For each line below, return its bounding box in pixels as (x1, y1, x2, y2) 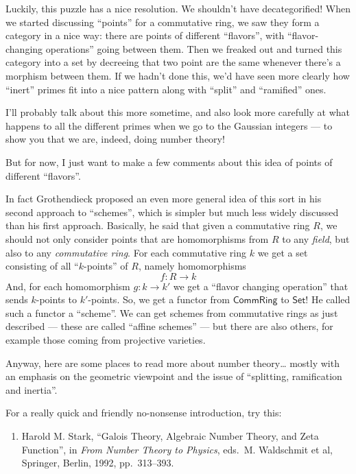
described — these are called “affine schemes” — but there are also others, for (5, 319, 333, 333)
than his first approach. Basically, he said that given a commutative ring (5, 218, 310, 233)
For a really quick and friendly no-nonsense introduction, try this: (5, 405, 282, 420)
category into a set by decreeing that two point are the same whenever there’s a (5, 55, 341, 69)
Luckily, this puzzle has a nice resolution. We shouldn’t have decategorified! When (5, 1, 351, 15)
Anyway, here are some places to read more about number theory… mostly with (5, 355, 340, 370)
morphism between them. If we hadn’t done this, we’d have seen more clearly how (5, 68, 350, 82)
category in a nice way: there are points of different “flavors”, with (5, 28, 285, 43)
